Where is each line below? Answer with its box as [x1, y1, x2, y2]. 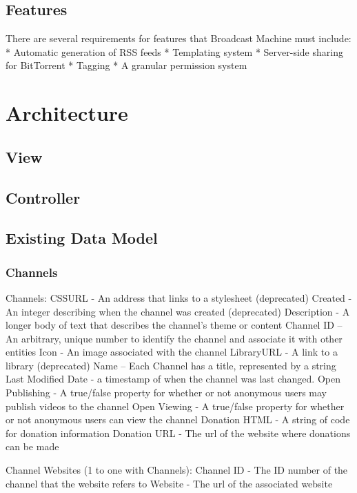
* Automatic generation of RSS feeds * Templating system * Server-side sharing [6, 44, 343, 59]
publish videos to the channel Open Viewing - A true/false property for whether [6, 398, 345, 413]
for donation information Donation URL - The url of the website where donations [6, 425, 351, 440]
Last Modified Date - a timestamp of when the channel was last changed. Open [6, 371, 340, 386]
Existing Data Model [6, 227, 158, 249]
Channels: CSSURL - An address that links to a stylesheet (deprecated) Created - [6, 290, 352, 304]
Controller [6, 186, 81, 208]
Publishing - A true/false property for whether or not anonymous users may [6, 385, 327, 400]
